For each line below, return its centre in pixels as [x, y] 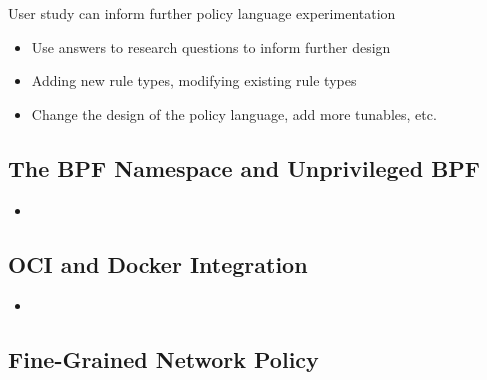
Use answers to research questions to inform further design [211, 46]
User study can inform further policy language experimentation [202, 13]
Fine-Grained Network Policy [163, 359]
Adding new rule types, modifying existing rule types [194, 80]
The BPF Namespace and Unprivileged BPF [244, 167]
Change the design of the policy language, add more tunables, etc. [234, 113]
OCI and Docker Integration [158, 263]
